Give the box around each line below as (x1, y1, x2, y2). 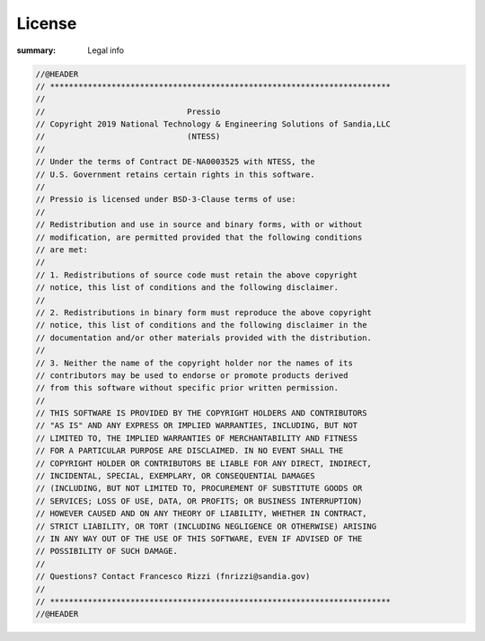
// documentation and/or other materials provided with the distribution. (35, 332, 373, 343)
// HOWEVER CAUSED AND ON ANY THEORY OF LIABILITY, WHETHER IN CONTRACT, (35, 508, 367, 519)
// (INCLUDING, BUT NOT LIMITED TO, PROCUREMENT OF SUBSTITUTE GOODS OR (35, 483, 363, 494)
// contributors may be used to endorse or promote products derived (35, 370, 348, 381)
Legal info (87, 45, 125, 56)
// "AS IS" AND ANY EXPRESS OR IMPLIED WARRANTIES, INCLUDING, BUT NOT (35, 420, 358, 431)
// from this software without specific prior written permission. (35, 382, 339, 393)
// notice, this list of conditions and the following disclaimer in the (35, 320, 367, 330)
